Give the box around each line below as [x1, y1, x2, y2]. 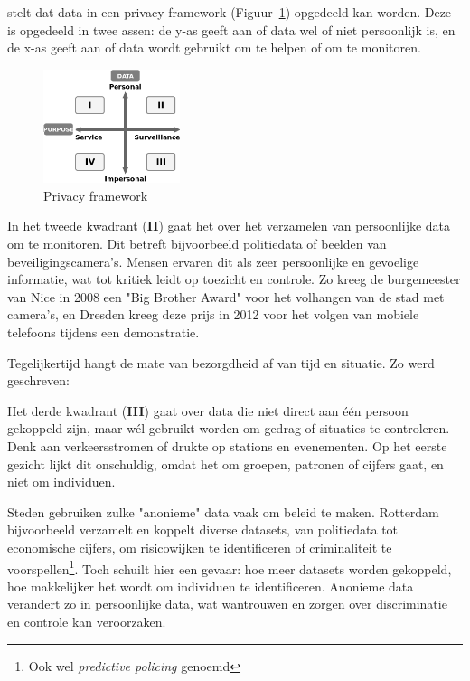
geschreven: [7, 371, 70, 390]
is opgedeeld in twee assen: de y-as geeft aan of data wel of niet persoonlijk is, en [7, 20, 456, 39]
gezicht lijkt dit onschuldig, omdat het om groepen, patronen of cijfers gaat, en [7, 454, 444, 473]
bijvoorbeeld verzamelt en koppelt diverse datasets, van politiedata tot [7, 520, 399, 539]
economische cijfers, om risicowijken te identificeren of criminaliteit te [7, 537, 392, 556]
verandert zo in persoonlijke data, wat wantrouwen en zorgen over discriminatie [7, 594, 447, 613]
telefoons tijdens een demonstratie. [7, 322, 200, 341]
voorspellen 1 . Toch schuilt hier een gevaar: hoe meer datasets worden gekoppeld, [7, 556, 452, 578]
